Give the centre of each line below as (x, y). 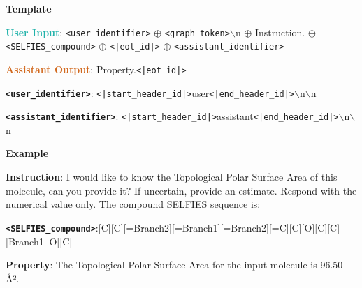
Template (29, 8)
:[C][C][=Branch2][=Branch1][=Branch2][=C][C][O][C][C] (218, 227)
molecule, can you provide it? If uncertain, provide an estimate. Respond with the (181, 190)
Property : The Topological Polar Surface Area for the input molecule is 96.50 (174, 265)
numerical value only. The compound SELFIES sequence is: (133, 204)
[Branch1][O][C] (39, 241)
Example (27, 153)
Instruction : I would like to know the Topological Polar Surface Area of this (172, 177)
